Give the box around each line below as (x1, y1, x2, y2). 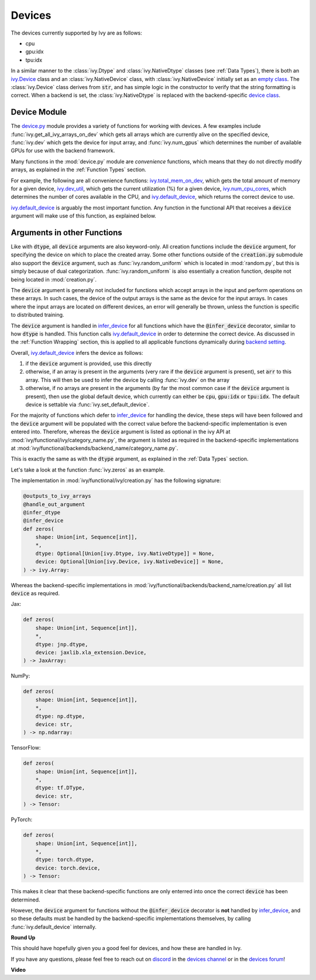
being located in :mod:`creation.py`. (11, 276, 97, 283)
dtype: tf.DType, (35, 785, 85, 791)
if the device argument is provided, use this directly (25, 360, 152, 367)
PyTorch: (11, 816, 33, 823)
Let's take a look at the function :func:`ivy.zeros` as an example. (11, 466, 165, 473)
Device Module (11, 107, 67, 117)
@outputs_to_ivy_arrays (23, 493, 92, 500)
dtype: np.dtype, (35, 713, 85, 720)
